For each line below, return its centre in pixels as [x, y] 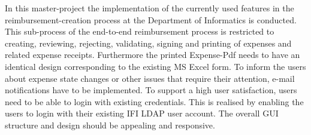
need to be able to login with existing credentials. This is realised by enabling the [154, 101]
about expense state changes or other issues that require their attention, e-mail [150, 78]
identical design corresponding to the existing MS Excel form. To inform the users [155, 66]
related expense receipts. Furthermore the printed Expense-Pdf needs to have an [153, 55]
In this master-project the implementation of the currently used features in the [150, 8]
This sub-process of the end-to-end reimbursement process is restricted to [140, 31]
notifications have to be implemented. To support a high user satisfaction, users [151, 90]
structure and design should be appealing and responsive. [110, 125]
